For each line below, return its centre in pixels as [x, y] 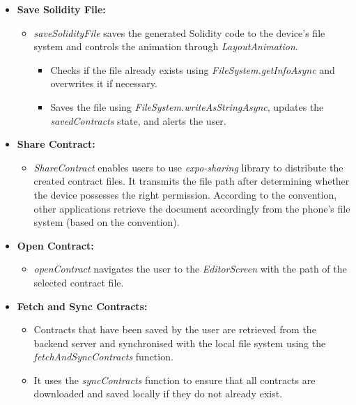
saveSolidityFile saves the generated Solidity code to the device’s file [179, 32]
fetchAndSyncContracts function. [103, 357]
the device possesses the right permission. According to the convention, [185, 194]
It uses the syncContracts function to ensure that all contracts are [175, 380]
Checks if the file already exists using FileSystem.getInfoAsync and [193, 69]
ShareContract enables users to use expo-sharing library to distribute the [188, 167]
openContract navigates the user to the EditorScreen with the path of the [190, 269]
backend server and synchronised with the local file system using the [180, 343]
